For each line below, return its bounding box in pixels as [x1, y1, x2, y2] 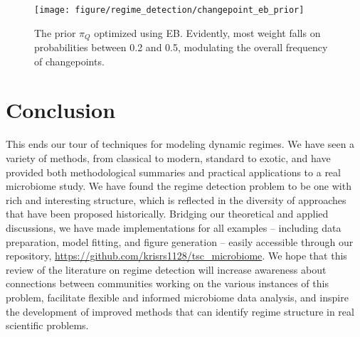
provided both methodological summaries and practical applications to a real [6, 164, 341, 179]
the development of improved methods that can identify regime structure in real [6, 304, 354, 319]
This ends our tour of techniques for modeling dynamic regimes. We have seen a [6, 137, 355, 151]
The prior [34, 25, 76, 40]
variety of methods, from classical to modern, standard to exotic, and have [6, 151, 331, 166]
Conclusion [6, 95, 116, 124]
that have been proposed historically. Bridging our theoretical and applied [6, 206, 329, 221]
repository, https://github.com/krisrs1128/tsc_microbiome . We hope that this [6, 248, 347, 263]
